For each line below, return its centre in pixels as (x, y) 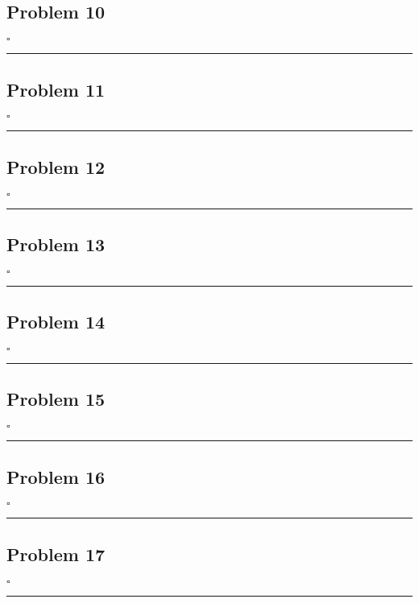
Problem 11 (56, 89)
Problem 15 (56, 399)
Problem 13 (56, 244)
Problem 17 (56, 553)
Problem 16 (56, 476)
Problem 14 (56, 322)
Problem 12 (56, 166)
